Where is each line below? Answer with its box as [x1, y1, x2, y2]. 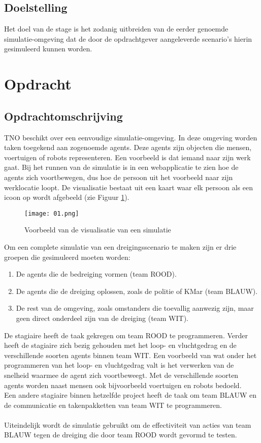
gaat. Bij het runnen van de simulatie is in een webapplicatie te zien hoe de [4, 162, 239, 172]
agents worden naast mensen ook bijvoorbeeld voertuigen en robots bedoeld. [4, 379, 242, 390]
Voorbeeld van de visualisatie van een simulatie [24, 224, 171, 235]
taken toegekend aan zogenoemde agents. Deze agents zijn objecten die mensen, [4, 142, 252, 153]
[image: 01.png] [24, 210, 79, 217]
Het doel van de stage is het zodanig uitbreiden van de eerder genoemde [4, 23, 229, 34]
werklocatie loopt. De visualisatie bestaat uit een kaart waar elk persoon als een [4, 182, 253, 192]
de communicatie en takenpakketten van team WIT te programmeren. [4, 399, 222, 410]
